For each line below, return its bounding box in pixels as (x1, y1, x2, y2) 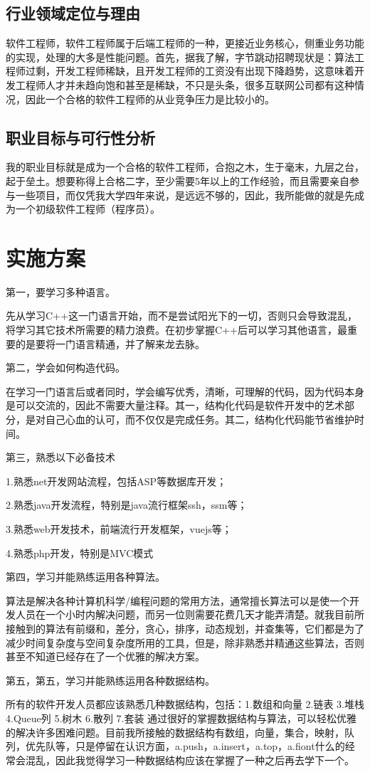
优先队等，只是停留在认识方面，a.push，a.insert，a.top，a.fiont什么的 (25, 739, 345, 754)
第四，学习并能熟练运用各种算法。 (6, 569, 165, 584)
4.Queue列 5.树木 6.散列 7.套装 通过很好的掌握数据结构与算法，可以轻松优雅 (6, 710, 357, 725)
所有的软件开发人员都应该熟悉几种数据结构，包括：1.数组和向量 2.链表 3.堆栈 (6, 697, 364, 712)
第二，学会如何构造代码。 (6, 360, 125, 375)
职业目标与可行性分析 (6, 126, 155, 148)
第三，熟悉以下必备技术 (6, 450, 115, 465)
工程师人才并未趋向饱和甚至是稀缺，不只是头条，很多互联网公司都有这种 (15, 77, 354, 92)
